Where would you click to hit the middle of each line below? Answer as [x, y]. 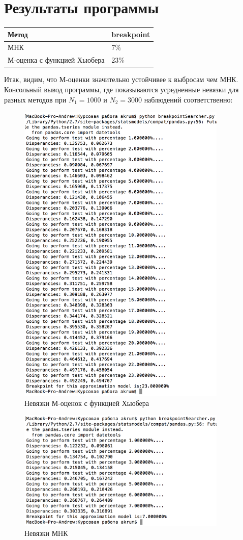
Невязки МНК [46, 533]
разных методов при [35, 99]
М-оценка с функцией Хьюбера [56, 60]
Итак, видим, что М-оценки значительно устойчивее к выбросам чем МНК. [121, 79]
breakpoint [131, 34]
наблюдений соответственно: [188, 99]
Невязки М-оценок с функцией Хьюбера [87, 403]
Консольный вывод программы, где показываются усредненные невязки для [121, 89]
